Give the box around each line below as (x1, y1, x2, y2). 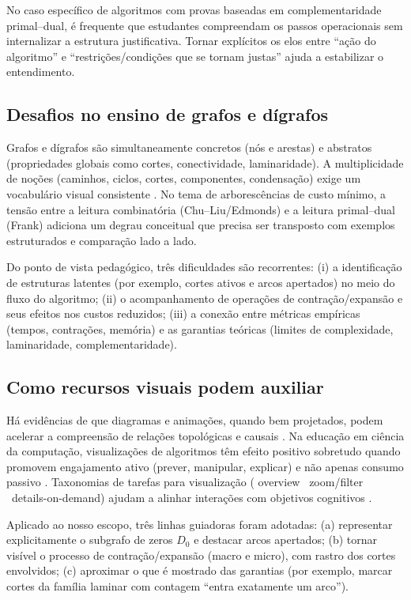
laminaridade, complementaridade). (6, 336, 177, 353)
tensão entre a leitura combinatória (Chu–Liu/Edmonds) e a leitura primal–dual (6, 201, 395, 217)
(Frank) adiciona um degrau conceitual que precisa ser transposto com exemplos (6, 217, 395, 233)
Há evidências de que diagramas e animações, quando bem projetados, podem (6, 412, 383, 428)
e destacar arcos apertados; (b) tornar (194, 531, 378, 548)
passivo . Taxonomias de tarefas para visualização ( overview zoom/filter (6, 474, 364, 490)
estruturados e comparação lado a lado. (6, 232, 197, 248)
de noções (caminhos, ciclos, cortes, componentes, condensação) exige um (6, 170, 361, 187)
